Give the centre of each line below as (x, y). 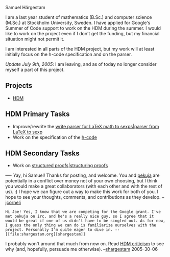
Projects (19, 86)
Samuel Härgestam (26, 7)
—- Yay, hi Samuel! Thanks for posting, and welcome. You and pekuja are (82, 175)
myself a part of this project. (35, 69)
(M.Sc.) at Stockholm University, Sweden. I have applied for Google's (78, 23)
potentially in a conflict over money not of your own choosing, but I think (81, 181)
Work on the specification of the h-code (55, 137)
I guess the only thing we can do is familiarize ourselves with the (81, 225)
